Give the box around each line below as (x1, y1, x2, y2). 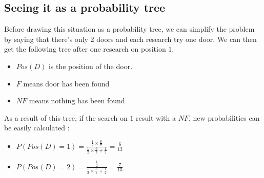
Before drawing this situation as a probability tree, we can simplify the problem (4, 24, 255, 34)
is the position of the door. (48, 60, 133, 71)
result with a (136, 112, 176, 123)
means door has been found (23, 78, 110, 88)
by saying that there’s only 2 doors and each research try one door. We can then (4, 33, 257, 44)
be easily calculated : (4, 122, 70, 133)
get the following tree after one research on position (4, 43, 166, 54)
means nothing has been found (29, 95, 125, 106)
